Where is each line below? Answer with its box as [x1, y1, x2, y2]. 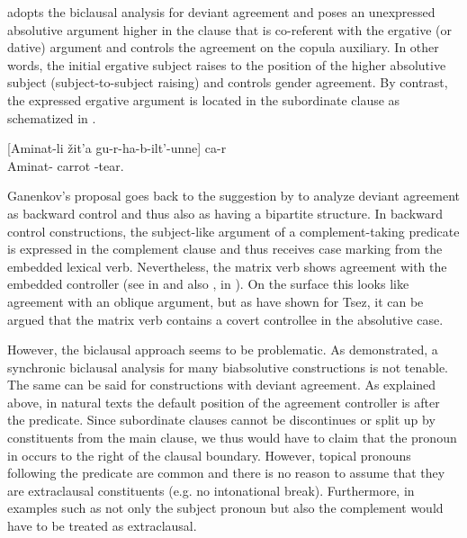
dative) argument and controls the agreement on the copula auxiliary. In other [7, 38, 439, 57]
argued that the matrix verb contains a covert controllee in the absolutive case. [7, 309, 444, 328]
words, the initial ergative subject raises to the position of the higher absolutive [7, 55, 446, 74]
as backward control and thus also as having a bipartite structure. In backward [7, 203, 444, 222]
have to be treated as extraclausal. [7, 516, 197, 535]
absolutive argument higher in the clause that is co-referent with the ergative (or [7, 20, 452, 39]
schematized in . [7, 108, 96, 127]
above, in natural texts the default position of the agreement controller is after [7, 392, 440, 411]
